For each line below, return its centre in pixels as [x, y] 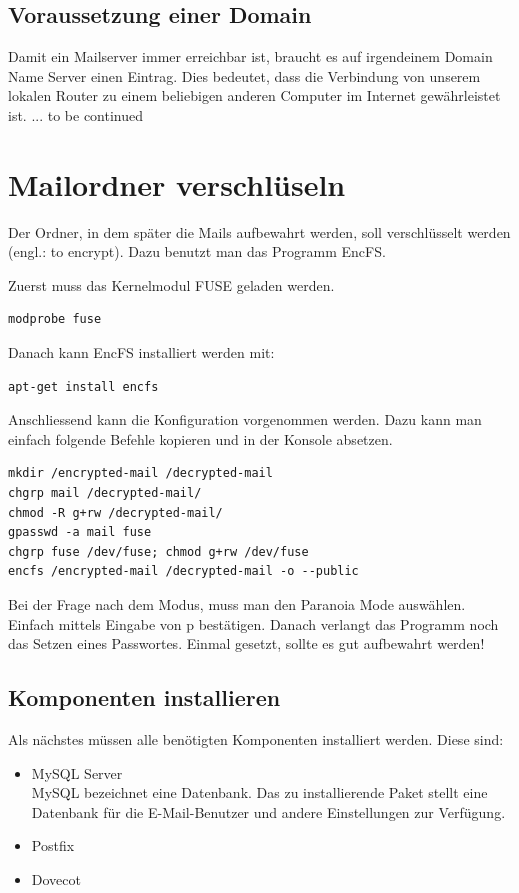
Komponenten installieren [144, 697]
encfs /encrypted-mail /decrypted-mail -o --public [183, 571]
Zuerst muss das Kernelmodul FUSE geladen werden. [171, 284]
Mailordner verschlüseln [177, 183]
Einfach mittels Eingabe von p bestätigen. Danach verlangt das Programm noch [253, 623]
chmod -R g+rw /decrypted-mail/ [115, 512]
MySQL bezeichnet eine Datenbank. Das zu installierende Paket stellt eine [259, 792]
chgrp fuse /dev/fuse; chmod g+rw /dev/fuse [158, 551]
